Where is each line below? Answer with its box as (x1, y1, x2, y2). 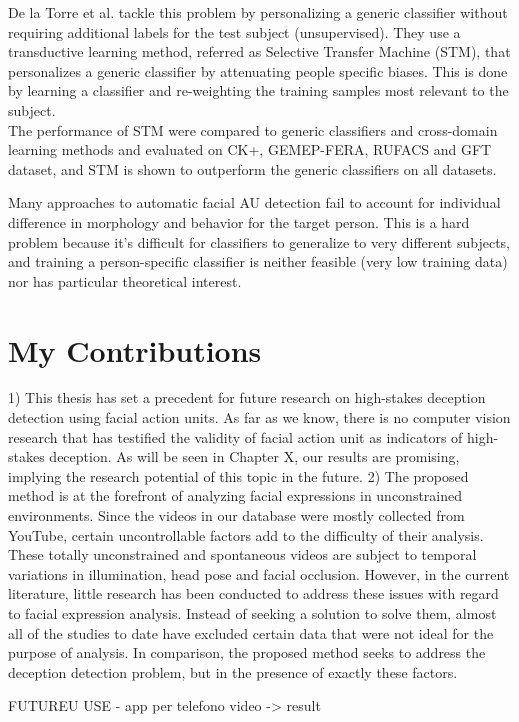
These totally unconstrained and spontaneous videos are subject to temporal (8, 544, 477, 565)
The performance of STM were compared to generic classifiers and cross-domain (8, 119, 498, 140)
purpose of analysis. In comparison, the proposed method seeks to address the (8, 642, 486, 663)
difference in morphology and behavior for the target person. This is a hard (8, 211, 470, 232)
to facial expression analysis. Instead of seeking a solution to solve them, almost (8, 602, 497, 623)
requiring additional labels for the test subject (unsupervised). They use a (8, 21, 461, 42)
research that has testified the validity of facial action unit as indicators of (8, 426, 463, 447)
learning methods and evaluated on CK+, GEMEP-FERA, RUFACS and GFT (8, 139, 492, 160)
